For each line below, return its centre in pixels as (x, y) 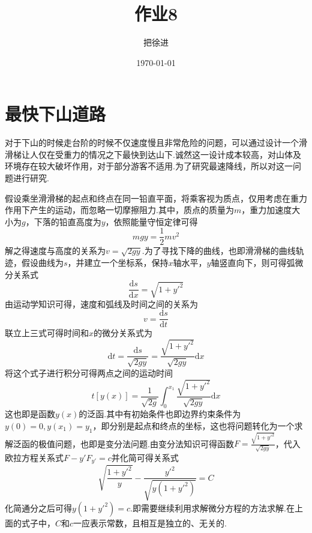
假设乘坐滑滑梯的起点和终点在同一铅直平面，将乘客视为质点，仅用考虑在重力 (156, 198)
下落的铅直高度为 (67, 221)
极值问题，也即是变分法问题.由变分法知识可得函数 (136, 443)
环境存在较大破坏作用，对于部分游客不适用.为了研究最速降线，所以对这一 (149, 166)
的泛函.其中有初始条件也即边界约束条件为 (160, 414)
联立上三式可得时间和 (47, 333)
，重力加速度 (267, 210)
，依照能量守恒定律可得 (151, 221)
